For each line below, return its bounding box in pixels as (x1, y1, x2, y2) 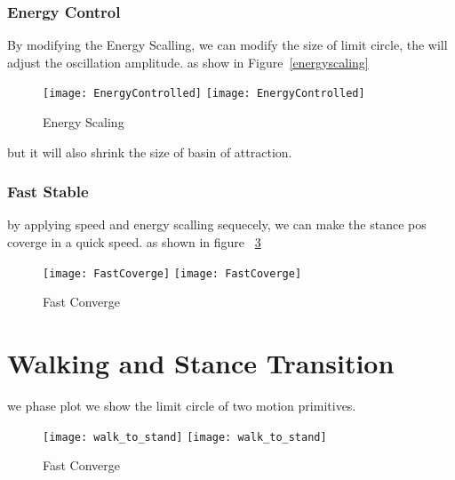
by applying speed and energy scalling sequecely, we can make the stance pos (7, 215, 427, 234)
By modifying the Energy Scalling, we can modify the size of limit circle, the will (7, 36, 448, 54)
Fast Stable (7, 180, 89, 203)
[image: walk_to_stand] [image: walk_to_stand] (43, 430, 327, 444)
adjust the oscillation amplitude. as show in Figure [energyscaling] (7, 52, 369, 71)
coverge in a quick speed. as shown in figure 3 (7, 233, 261, 252)
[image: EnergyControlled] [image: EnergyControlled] (43, 87, 365, 100)
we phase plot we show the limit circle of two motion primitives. (7, 396, 356, 415)
